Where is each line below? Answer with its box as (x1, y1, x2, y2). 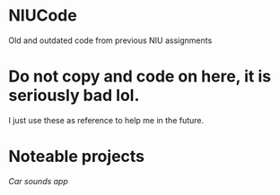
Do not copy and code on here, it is (8, 66, 271, 87)
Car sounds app (8, 175, 69, 186)
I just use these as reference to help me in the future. (8, 114, 205, 125)
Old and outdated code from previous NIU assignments (8, 35, 213, 46)
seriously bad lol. (8, 86, 140, 106)
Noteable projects (8, 147, 145, 166)
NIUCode (8, 5, 77, 26)
